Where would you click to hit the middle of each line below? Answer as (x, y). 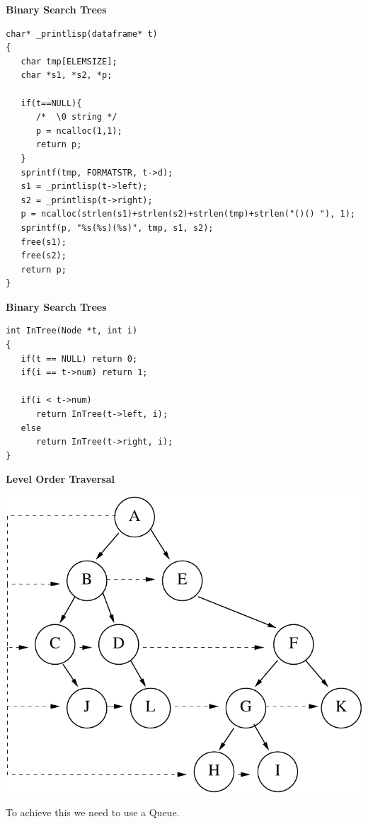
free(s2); (44, 256)
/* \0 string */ (76, 117)
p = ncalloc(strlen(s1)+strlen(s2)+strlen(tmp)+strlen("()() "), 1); (188, 214)
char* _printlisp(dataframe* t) (82, 34)
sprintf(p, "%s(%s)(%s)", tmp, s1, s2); (117, 228)
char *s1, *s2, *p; (67, 75)
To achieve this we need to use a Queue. (93, 812)
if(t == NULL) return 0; (79, 359)
